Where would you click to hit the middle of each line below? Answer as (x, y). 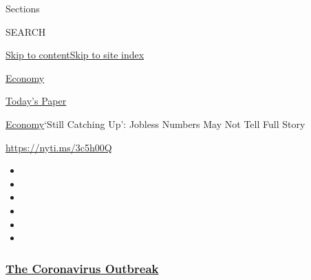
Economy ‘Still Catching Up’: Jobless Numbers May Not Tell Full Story (155, 123)
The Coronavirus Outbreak (82, 268)
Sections (23, 8)
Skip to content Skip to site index (75, 55)
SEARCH (26, 31)
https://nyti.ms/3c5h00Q (59, 147)
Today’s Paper (36, 101)
